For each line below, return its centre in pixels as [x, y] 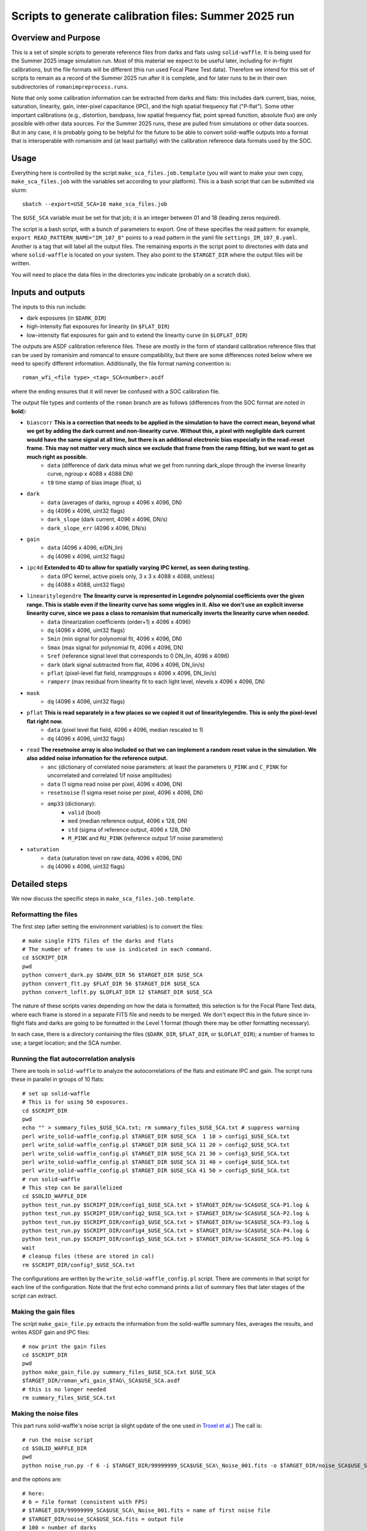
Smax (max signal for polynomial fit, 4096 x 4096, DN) [115, 647]
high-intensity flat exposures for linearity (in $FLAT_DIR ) [98, 326]
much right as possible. [57, 457]
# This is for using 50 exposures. [76, 1102]
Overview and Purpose [56, 38]
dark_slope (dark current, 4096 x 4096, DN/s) [108, 519]
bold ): [19, 411]
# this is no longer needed [64, 1389]
